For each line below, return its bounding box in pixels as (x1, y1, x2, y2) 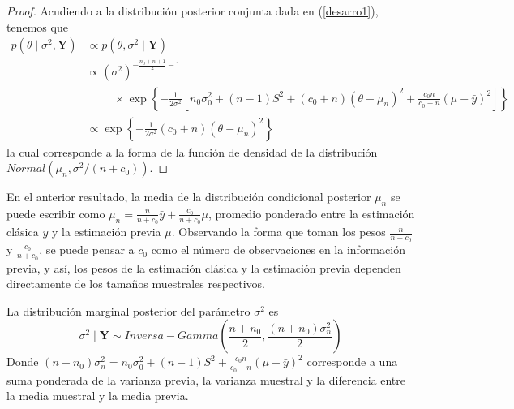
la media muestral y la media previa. (6, 387, 189, 404)
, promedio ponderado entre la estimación (208, 204, 415, 222)
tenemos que (6, 18, 68, 35)
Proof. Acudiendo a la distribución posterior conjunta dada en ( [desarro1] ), (6, 2, 379, 19)
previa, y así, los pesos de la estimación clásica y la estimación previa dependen (6, 259, 401, 276)
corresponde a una (306, 353, 398, 370)
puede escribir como (6, 204, 105, 222)
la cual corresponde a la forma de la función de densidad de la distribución (6, 143, 378, 160)
